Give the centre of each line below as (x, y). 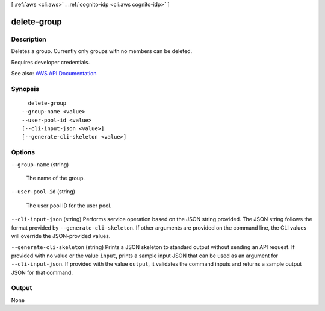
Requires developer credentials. (51, 62)
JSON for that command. (42, 272)
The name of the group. (56, 178)
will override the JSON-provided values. (61, 236)
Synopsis (25, 89)
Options (23, 152)
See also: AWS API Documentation (54, 73)
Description (29, 39)
